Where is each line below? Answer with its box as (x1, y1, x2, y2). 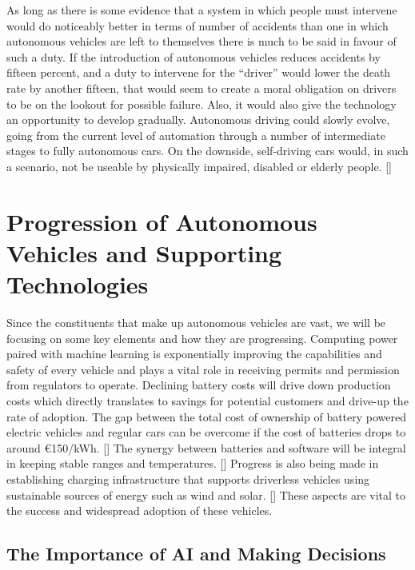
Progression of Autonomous (6, 205, 317, 237)
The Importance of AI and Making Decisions (6, 541, 386, 566)
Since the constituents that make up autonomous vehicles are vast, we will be (6, 314, 386, 331)
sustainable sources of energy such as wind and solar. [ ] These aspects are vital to (6, 486, 406, 503)
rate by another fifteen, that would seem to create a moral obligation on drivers (6, 79, 397, 96)
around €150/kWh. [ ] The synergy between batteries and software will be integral (6, 439, 406, 456)
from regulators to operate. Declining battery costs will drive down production (6, 377, 391, 393)
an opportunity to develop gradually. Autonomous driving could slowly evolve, (6, 111, 390, 128)
